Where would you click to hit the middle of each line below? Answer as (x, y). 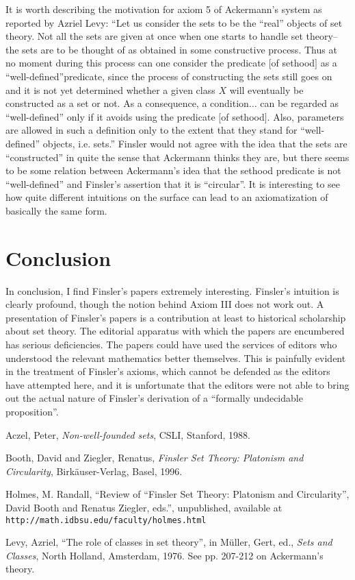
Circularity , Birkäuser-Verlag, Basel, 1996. (94, 471)
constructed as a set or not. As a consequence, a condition (127, 103)
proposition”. (32, 411)
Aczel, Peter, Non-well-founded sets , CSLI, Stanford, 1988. (128, 434)
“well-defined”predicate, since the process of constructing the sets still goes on (169, 76)
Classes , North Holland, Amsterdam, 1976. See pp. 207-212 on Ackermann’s (165, 555)
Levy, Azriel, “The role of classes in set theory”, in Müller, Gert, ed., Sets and (169, 542)
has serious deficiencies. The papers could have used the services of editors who (171, 344)
